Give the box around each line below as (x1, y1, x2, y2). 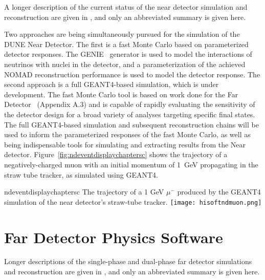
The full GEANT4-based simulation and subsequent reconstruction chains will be (4, 119, 259, 130)
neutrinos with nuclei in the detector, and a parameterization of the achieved (4, 58, 246, 69)
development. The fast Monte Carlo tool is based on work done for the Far (4, 89, 238, 99)
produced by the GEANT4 (177, 186, 261, 197)
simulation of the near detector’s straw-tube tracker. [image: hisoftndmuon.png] (4, 196, 262, 207)
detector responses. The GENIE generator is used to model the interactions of (4, 49, 252, 59)
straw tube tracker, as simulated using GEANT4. (4, 169, 158, 180)
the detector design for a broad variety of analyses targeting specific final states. (4, 109, 255, 119)
